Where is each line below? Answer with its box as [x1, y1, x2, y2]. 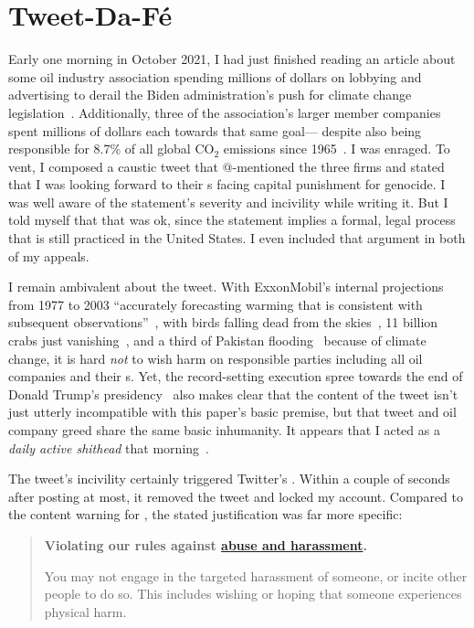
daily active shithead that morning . [8, 438, 209, 457]
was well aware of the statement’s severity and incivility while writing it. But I [8, 192, 448, 211]
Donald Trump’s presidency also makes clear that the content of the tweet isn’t [8, 384, 458, 403]
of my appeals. [8, 246, 90, 265]
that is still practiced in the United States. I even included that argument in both [8, 229, 466, 248]
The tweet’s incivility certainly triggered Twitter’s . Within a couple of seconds [8, 469, 450, 488]
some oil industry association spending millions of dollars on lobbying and [8, 67, 422, 86]
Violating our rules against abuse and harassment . [44, 535, 367, 554]
